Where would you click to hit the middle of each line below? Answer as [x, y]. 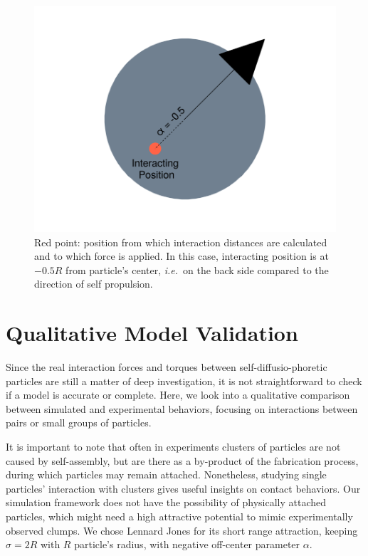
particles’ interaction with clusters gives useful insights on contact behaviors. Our [183, 488]
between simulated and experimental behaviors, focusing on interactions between [182, 408]
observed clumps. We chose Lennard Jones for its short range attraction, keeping [182, 530]
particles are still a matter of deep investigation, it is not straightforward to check [184, 381]
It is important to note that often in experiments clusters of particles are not [173, 447]
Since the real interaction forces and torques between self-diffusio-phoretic [167, 367]
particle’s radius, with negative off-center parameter [187, 544]
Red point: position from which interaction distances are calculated [181, 242]
